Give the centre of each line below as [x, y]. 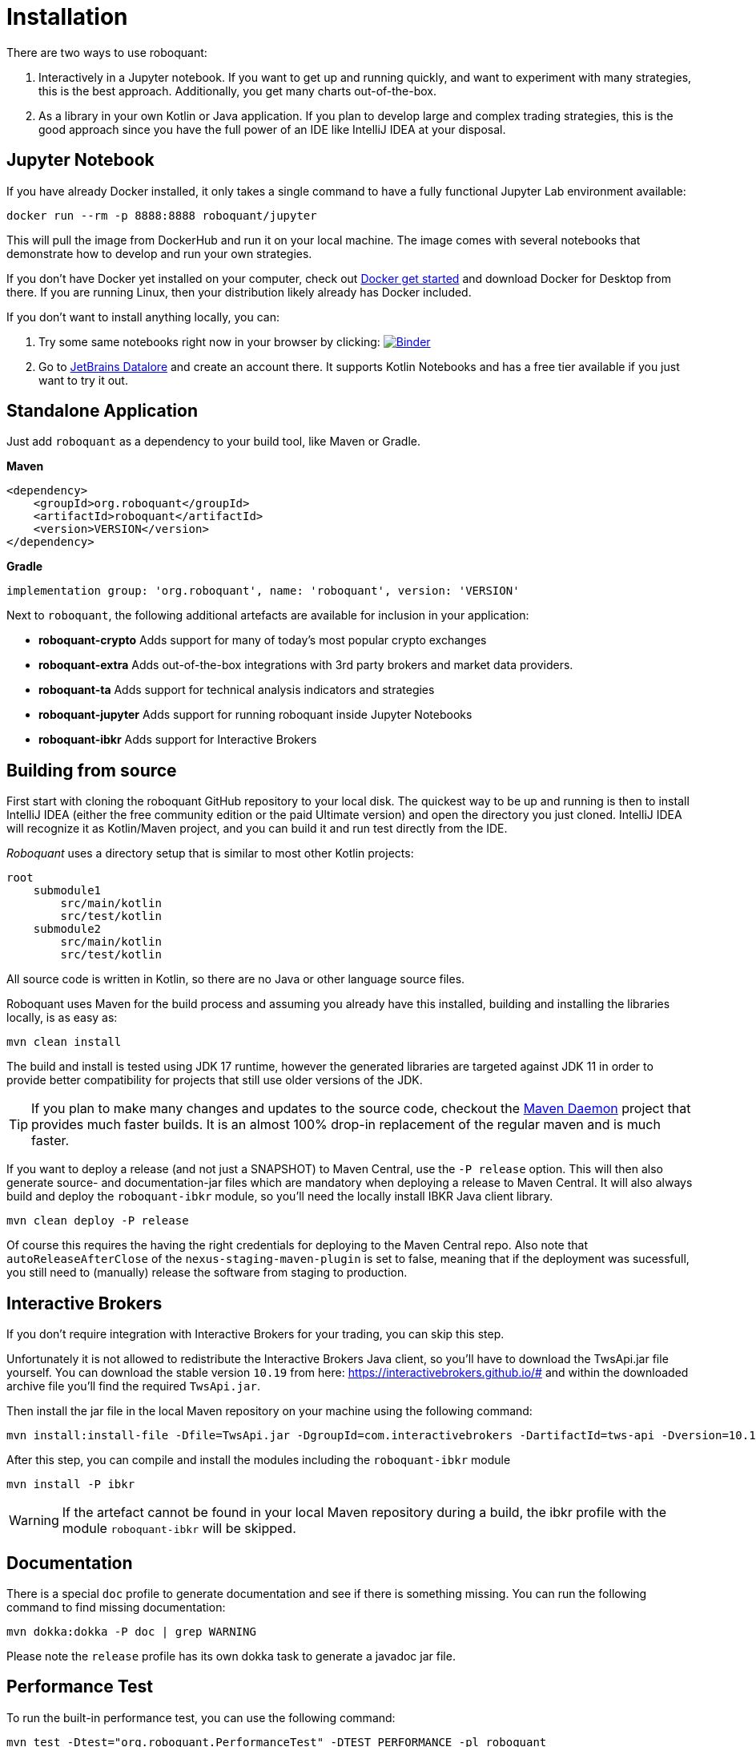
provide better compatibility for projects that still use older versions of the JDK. [215, 1080]
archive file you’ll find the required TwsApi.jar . [133, 1386]
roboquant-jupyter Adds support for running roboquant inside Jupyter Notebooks [255, 715]
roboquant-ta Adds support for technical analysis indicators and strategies [237, 690]
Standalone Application [102, 411]
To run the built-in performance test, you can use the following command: [201, 1717]
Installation [67, 17]
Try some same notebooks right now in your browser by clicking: [209, 341]
